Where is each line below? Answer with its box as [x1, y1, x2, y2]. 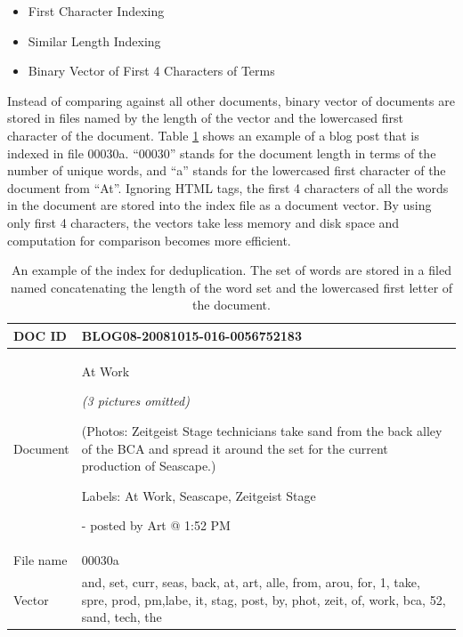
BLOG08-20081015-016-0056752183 [81, 326, 302, 344]
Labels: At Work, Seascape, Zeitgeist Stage [81, 486, 316, 504]
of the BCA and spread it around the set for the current [81, 439, 388, 457]
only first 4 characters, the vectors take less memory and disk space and [7, 213, 400, 231]
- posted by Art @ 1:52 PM [81, 516, 231, 535]
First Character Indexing [28, 2, 165, 20]
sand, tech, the [81, 608, 162, 626]
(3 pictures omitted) [81, 391, 190, 410]
